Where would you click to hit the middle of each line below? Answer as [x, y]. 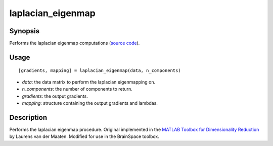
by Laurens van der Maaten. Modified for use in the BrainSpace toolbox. [84, 136]
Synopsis [25, 31]
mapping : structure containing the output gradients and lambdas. [90, 103]
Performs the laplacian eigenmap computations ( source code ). [75, 43]
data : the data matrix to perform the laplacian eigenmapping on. [89, 82]
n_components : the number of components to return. [77, 89]
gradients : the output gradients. [55, 96]
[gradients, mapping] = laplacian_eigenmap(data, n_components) [100, 71]
